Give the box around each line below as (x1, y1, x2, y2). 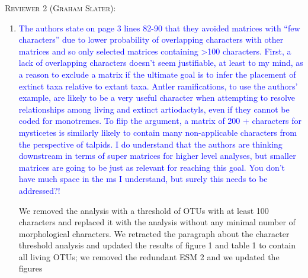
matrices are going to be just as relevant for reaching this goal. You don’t (18, 161, 285, 173)
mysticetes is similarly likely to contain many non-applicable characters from (18, 126, 297, 138)
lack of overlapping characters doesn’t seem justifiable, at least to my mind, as (18, 56, 303, 69)
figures (18, 262, 43, 274)
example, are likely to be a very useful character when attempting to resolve (18, 91, 295, 104)
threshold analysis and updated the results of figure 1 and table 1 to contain (18, 239, 296, 251)
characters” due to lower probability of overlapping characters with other (18, 33, 284, 46)
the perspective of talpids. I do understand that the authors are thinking (18, 138, 283, 150)
